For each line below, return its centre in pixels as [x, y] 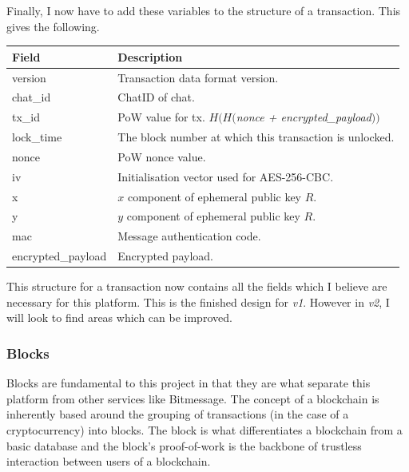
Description [150, 56]
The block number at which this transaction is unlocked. [256, 137]
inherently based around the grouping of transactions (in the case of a [178, 414]
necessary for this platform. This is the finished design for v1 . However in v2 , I [198, 301]
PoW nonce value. [162, 156]
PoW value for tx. [161, 117]
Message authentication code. [189, 236]
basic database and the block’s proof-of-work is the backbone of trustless [184, 445]
